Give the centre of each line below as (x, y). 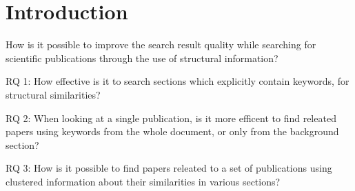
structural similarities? (53, 94)
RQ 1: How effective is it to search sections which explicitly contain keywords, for (177, 81)
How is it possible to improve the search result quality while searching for (161, 44)
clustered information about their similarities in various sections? (143, 181)
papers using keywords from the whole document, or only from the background (172, 131)
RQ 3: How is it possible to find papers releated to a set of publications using (169, 168)
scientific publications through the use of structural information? (142, 58)
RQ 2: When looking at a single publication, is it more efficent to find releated (171, 118)
